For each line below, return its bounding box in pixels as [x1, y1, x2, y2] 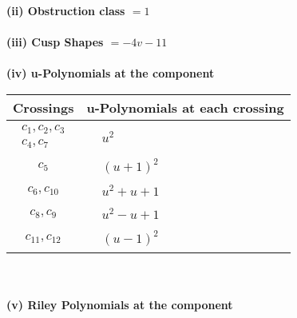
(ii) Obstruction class [6, 2, 125, 18]
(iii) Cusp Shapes [6, 34, 104, 50]
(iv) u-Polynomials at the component [6, 65, 215, 81]
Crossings [13, 97, 74, 117]
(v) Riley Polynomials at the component [6, 296, 233, 312]
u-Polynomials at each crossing [86, 97, 284, 117]
